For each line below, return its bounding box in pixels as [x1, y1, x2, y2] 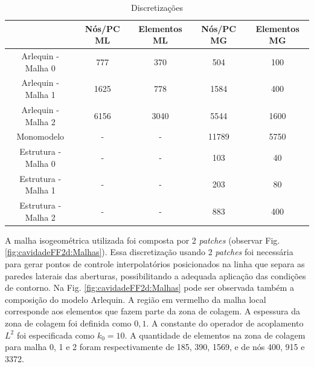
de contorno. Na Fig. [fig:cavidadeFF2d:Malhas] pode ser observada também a [5, 281, 294, 294]
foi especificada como [16, 328, 95, 341]
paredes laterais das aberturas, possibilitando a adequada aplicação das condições [5, 269, 306, 282]
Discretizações [131, 1, 183, 13]
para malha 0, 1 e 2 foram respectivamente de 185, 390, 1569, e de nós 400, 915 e [5, 340, 305, 353]
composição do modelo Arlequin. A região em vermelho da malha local [5, 293, 266, 305]
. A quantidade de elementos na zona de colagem [124, 328, 306, 341]
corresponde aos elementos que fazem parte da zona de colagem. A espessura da [5, 305, 300, 317]
